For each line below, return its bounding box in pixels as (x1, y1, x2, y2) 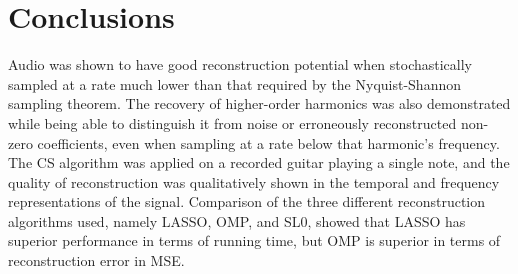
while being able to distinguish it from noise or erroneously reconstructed (8, 112, 457, 133)
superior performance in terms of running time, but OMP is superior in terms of (8, 230, 501, 251)
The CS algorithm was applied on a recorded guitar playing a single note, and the (8, 152, 510, 173)
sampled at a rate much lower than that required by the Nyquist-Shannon (8, 73, 461, 94)
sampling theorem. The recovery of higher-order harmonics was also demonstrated (8, 93, 511, 114)
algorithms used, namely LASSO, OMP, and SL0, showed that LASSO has (8, 210, 466, 231)
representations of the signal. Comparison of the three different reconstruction (8, 191, 486, 212)
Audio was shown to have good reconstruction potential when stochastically (8, 54, 473, 75)
